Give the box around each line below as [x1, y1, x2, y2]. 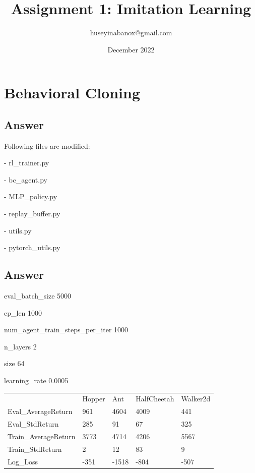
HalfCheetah [136, 393, 174, 404]
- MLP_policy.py [4, 191, 57, 202]
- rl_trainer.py [4, 157, 49, 168]
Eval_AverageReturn [8, 406, 73, 417]
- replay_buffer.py [4, 208, 60, 219]
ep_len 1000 [4, 307, 42, 318]
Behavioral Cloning [4, 82, 141, 103]
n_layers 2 [4, 341, 37, 351]
